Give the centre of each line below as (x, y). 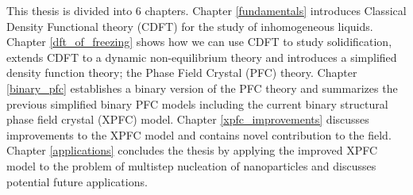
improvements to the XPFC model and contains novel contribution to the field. (199, 134)
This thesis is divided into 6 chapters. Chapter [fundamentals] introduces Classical (206, 10)
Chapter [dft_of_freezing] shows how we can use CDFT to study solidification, (199, 42)
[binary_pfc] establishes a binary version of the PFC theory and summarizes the (202, 88)
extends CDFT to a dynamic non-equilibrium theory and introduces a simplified (202, 57)
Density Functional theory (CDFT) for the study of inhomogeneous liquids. (190, 26)
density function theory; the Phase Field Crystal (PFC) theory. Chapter (182, 73)
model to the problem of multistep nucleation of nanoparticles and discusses (191, 165)
